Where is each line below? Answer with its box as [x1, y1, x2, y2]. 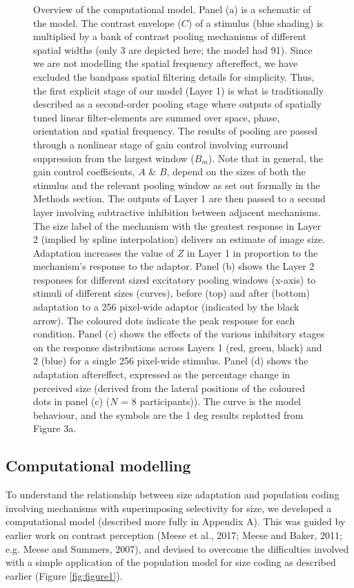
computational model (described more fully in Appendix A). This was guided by [6, 514, 346, 529]
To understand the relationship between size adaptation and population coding [6, 487, 340, 502]
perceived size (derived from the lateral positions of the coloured [33, 380, 305, 395]
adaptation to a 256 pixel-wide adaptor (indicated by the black [33, 300, 299, 314]
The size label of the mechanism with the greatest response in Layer [33, 218, 322, 233]
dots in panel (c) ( [33, 394, 110, 409]
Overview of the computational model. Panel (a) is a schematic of [33, 2, 311, 16]
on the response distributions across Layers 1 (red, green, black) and [33, 340, 322, 354]
